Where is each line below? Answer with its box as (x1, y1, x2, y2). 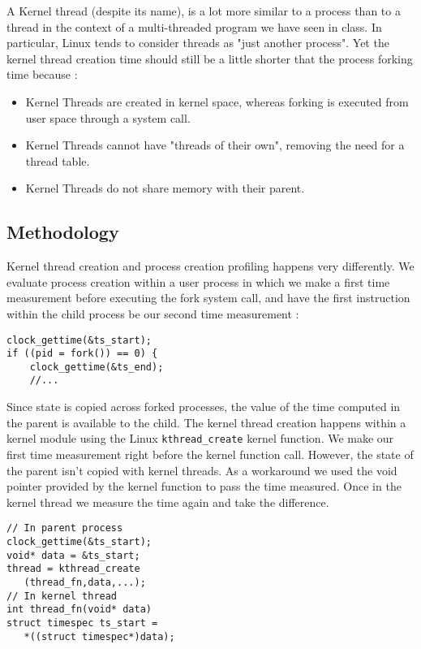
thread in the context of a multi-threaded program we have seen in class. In (6, 18, 382, 35)
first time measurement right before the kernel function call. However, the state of (6, 445, 414, 462)
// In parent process (6, 522, 123, 534)
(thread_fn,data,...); (24, 576, 146, 588)
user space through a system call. (25, 109, 191, 126)
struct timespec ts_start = (6, 617, 158, 629)
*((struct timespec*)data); (24, 630, 175, 643)
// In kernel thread (6, 590, 118, 602)
